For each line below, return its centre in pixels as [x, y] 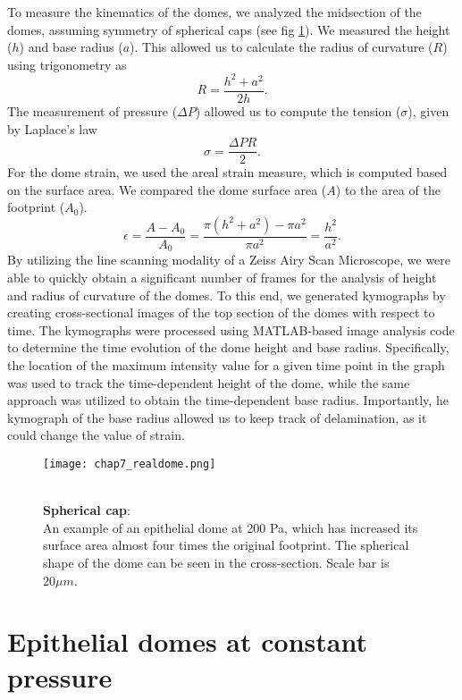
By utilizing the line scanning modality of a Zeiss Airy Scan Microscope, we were [229, 260]
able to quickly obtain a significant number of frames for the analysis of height [222, 278]
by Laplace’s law [52, 128]
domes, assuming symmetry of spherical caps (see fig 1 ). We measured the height [229, 29]
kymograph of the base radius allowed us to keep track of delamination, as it [217, 417]
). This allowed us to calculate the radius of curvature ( [281, 47]
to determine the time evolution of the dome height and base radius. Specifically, [228, 347]
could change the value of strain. [96, 435]
